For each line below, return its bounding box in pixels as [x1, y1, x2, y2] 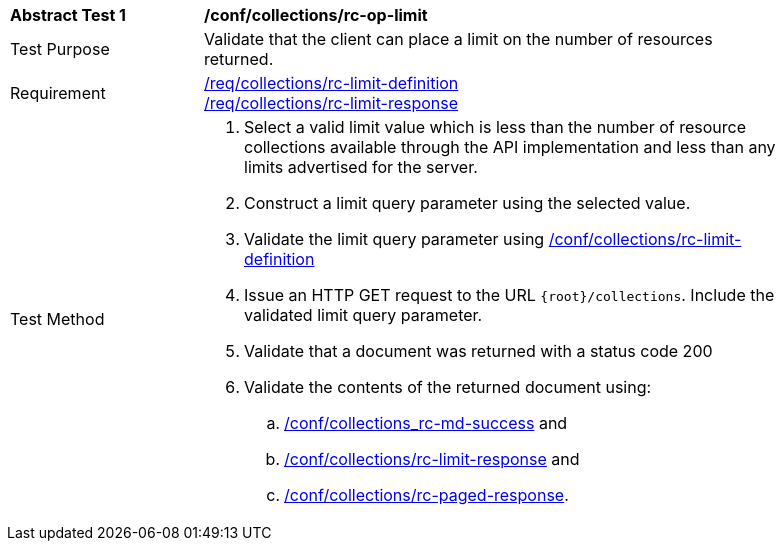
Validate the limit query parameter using [244, 229, 545, 249]
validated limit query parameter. [244, 305, 483, 325]
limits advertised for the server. [244, 157, 478, 177]
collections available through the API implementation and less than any [244, 137, 776, 157]
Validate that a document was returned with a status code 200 [244, 341, 713, 361]
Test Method [10, 309, 105, 329]
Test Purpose [10, 39, 110, 59]
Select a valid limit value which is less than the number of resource [244, 117, 747, 137]
